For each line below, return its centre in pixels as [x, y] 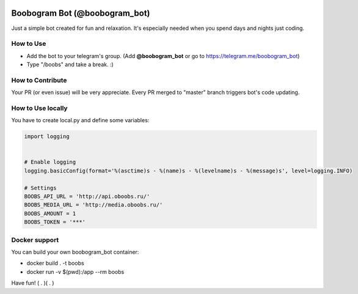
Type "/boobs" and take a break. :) [70, 65]
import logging [47, 137]
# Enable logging [50, 162]
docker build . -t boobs [56, 263]
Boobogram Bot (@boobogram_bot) [81, 13]
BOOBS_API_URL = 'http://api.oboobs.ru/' [87, 197]
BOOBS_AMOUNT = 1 [50, 213]
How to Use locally [39, 108]
